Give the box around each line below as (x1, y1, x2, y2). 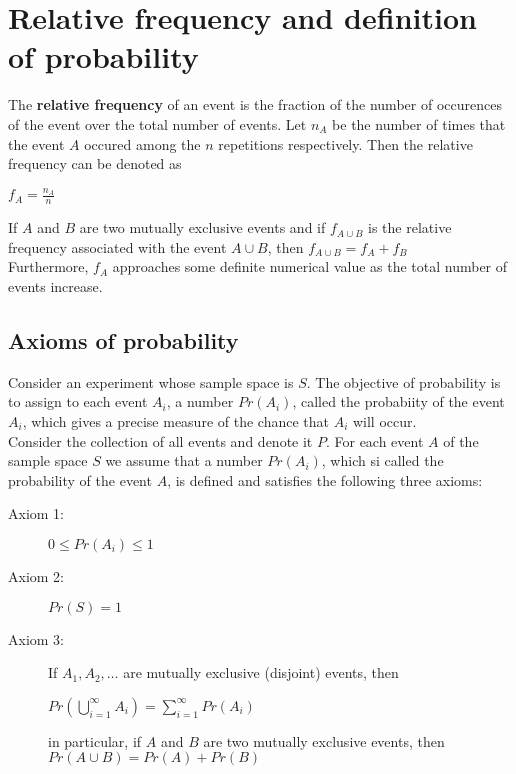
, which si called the (321, 450, 444, 471)
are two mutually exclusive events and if (79, 217, 326, 238)
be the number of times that (332, 113, 506, 134)
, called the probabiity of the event (292, 391, 505, 412)
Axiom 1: (8, 503, 64, 524)
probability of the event (8, 469, 152, 490)
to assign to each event (8, 391, 148, 412)
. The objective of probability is (306, 371, 501, 392)
